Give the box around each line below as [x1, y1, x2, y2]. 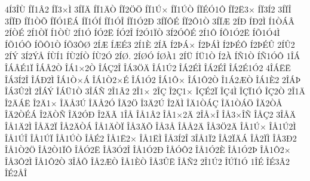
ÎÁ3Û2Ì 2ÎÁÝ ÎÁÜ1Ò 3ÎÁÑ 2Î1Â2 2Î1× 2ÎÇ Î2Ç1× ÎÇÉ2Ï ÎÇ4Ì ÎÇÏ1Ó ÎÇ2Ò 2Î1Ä [5, 85, 305, 97]
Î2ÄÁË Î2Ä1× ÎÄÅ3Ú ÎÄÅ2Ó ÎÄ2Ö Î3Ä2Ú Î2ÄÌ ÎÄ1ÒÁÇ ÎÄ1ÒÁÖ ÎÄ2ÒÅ [5, 96, 283, 109]
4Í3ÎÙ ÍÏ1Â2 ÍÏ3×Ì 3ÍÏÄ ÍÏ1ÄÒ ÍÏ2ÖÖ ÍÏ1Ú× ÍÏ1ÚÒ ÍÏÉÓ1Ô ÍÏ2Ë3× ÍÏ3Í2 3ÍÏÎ [5, 3, 291, 15]
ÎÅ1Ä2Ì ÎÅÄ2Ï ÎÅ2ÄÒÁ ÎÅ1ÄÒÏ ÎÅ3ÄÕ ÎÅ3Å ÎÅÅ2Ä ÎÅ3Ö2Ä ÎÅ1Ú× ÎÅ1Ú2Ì [5, 119, 296, 132]
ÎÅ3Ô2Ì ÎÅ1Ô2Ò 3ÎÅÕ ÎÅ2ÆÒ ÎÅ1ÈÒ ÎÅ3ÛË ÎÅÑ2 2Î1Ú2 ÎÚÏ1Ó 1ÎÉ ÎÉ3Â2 [5, 155, 290, 167]
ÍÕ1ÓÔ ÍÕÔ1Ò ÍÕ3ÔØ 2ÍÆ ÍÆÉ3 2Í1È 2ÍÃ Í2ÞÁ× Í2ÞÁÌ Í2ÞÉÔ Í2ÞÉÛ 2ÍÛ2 [5, 38, 295, 50]
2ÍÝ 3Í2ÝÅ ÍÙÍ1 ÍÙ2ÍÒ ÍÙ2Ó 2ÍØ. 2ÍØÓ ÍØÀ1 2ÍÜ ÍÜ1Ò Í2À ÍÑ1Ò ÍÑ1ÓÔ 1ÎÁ [5, 50, 300, 62]
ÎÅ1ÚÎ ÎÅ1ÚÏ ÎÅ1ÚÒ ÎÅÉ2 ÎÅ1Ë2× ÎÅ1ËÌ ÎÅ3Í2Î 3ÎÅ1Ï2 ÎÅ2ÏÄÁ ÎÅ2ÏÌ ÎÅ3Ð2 [5, 131, 297, 144]
